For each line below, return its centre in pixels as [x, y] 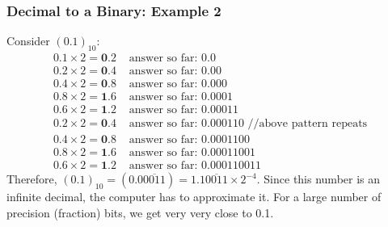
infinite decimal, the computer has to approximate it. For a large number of [194, 197]
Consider [28, 41]
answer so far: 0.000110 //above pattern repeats [248, 124]
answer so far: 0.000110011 [195, 166]
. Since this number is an [318, 179]
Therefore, [32, 179]
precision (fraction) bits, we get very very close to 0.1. [140, 212]
